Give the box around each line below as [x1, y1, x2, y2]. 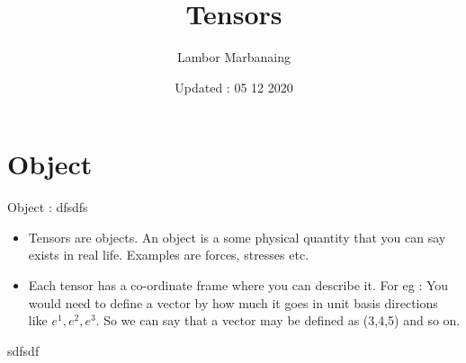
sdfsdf [7, 341, 40, 359]
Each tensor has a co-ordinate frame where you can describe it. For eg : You [28, 276, 449, 295]
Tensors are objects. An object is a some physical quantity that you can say [28, 227, 446, 246]
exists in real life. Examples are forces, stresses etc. [28, 245, 309, 264]
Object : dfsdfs [7, 198, 88, 217]
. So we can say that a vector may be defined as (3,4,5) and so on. [95, 311, 461, 330]
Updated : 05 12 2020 [175, 77, 293, 96]
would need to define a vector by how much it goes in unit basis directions [28, 293, 438, 312]
